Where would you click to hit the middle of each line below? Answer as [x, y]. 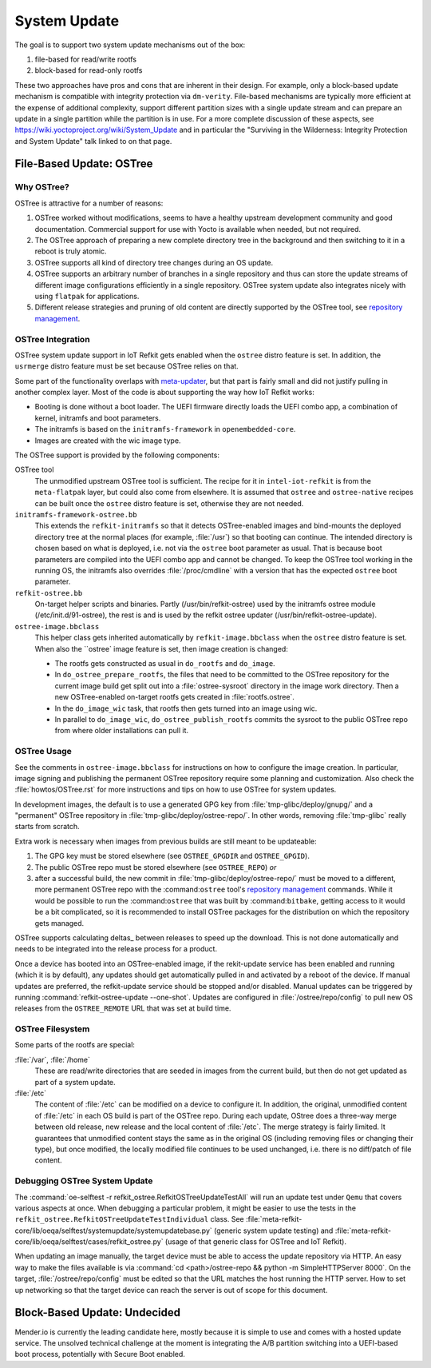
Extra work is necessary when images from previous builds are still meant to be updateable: [166, 841]
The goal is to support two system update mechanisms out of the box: [130, 45]
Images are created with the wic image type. [108, 441]
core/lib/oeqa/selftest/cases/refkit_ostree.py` [89, 1242]
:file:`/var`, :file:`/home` [53, 1059]
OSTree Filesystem [52, 1029]
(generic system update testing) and [273, 1230]
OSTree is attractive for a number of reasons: [89, 203]
